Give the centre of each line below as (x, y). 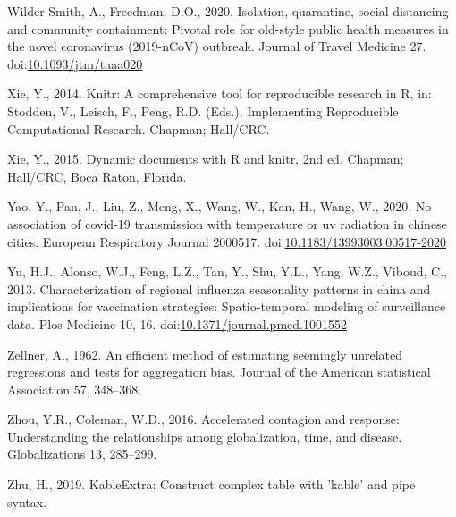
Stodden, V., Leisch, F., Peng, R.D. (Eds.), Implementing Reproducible (203, 110)
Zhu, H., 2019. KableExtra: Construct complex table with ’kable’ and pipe (211, 484)
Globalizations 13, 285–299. (82, 454)
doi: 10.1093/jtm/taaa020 (75, 63)
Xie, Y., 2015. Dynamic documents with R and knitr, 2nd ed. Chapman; (206, 159)
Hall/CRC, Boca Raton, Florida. (97, 176)
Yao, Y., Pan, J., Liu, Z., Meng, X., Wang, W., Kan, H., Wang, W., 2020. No (220, 206)
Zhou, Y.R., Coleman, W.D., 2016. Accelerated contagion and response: (203, 419)
